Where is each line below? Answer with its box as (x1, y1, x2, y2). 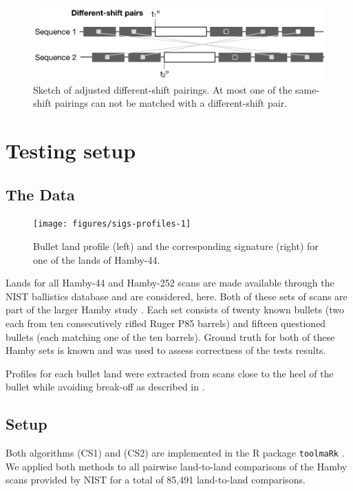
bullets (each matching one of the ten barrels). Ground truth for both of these (6, 329, 335, 344)
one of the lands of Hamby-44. (33, 252, 160, 267)
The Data (6, 183, 75, 205)
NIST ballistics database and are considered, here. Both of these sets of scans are (6, 289, 347, 303)
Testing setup (6, 136, 136, 164)
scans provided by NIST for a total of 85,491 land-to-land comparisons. (6, 472, 306, 487)
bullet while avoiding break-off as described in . (6, 379, 205, 394)
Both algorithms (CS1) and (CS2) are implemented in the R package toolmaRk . (6, 446, 345, 460)
